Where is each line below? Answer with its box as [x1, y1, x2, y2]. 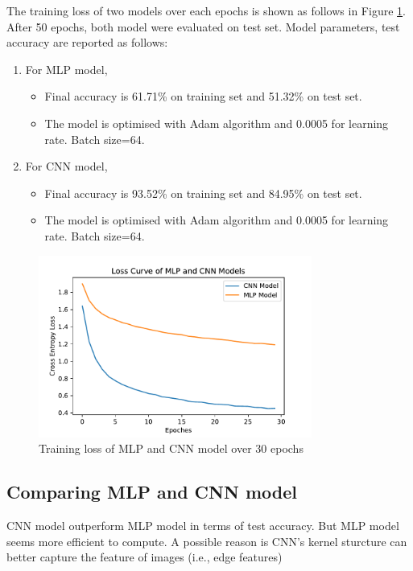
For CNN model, [25, 158, 108, 175]
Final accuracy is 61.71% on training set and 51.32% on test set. [44, 88, 362, 105]
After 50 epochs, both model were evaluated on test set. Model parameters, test [6, 18, 400, 35]
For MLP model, [25, 60, 108, 77]
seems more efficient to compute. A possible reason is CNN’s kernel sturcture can [6, 532, 407, 549]
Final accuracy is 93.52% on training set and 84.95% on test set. [44, 184, 362, 201]
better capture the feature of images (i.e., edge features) [6, 548, 283, 565]
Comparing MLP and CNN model [6, 479, 297, 504]
